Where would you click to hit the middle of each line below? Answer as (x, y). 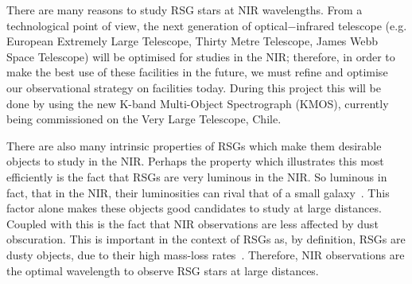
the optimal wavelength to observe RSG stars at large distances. (163, 270)
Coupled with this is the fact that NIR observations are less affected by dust (192, 223)
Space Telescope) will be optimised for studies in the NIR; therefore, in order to (201, 56)
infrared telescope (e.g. (352, 25)
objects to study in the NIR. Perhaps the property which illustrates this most (195, 161)
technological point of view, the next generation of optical (147, 25)
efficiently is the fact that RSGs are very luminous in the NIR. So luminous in (197, 176)
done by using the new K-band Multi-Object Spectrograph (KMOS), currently (198, 103)
